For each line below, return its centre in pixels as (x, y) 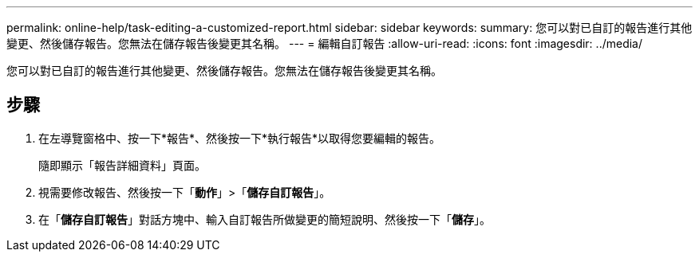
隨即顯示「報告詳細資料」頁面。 (122, 165)
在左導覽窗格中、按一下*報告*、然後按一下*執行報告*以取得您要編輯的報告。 (240, 138)
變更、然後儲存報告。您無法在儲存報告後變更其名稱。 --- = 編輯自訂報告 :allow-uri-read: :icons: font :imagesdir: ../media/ (325, 43)
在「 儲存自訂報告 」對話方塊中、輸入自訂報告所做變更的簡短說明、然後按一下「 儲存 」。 (265, 219)
